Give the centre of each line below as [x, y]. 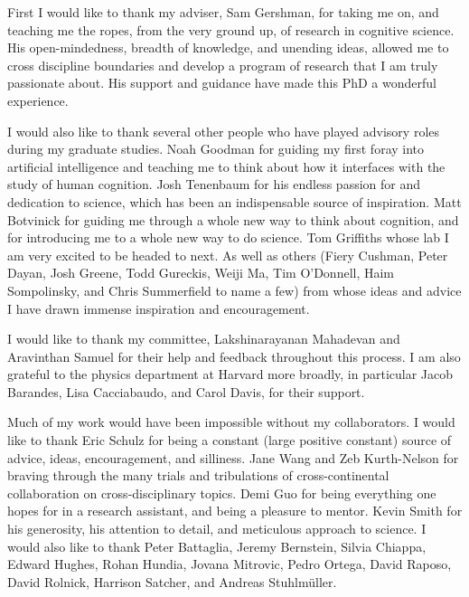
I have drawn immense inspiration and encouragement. [159, 308]
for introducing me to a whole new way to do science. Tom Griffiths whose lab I [228, 237]
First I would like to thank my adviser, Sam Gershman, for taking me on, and [223, 12]
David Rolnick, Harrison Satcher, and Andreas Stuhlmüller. [172, 581]
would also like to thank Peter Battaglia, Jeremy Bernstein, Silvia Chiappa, [217, 546]
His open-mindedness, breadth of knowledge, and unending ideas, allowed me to [228, 47]
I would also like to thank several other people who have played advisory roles [224, 131]
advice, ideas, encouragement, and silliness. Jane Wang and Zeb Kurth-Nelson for [233, 457]
